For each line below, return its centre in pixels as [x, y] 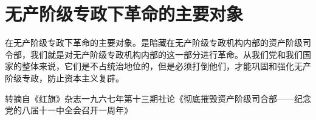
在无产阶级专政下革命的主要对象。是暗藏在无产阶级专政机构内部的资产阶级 [154, 43]
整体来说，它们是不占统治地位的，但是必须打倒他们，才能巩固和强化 [158, 66]
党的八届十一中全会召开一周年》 [69, 110]
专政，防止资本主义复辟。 [73, 77]
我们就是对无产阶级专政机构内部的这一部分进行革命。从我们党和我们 [166, 54]
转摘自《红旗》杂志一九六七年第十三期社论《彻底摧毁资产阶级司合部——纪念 [158, 98]
